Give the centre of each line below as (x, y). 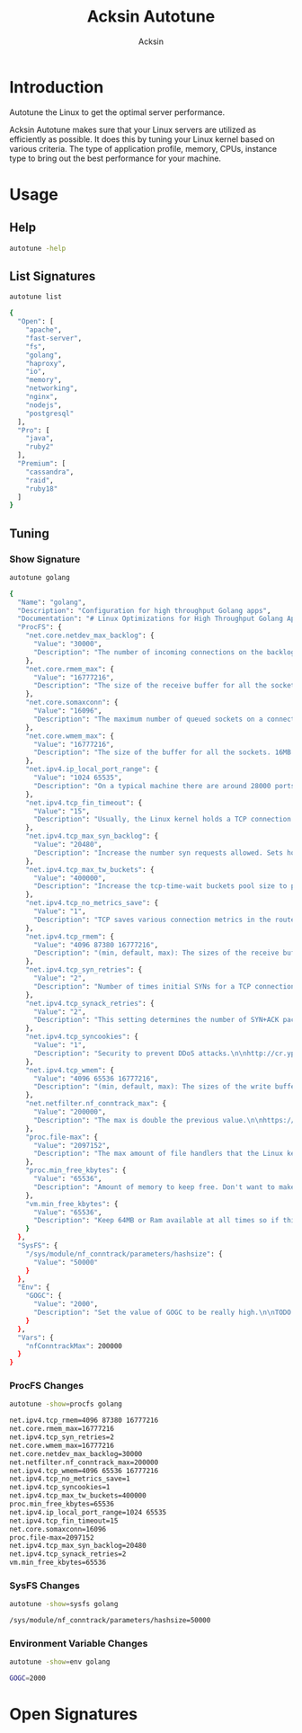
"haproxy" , (46, 363)
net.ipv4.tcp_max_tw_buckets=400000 (78, 1496)
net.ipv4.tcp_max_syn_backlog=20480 (78, 1546)
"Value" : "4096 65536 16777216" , (96, 1079)
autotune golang (40, 577)
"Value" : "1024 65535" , (78, 778)
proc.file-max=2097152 (52, 1537)
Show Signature (45, 559)
